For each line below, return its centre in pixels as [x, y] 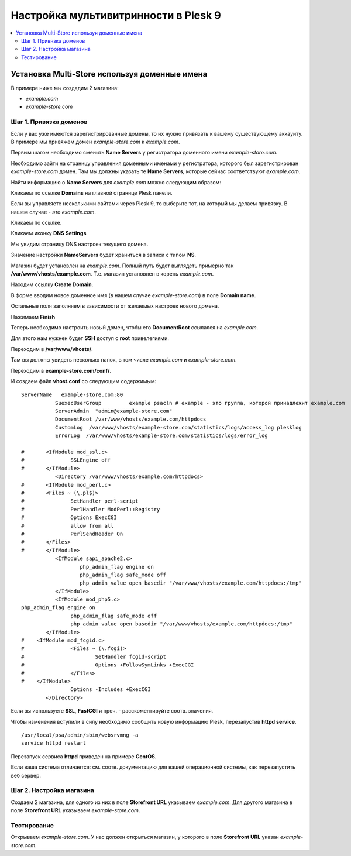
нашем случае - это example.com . [53, 212]
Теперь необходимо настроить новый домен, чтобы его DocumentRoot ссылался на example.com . [135, 327]
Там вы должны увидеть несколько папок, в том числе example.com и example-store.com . [124, 360]
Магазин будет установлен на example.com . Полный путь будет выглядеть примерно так [122, 266]
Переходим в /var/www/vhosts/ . [52, 349]
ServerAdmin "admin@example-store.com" [113, 411]
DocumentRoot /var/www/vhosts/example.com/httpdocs [130, 419]
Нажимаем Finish [33, 317]
